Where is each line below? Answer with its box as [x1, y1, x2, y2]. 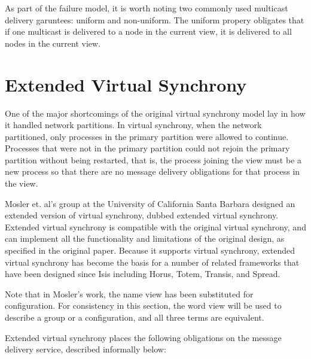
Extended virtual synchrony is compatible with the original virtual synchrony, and [5, 220, 306, 233]
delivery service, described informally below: [5, 343, 166, 355]
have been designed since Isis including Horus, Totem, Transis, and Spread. [5, 267, 280, 280]
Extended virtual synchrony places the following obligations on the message [5, 331, 282, 343]
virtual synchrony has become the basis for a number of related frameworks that [5, 255, 300, 268]
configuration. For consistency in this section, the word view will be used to [5, 299, 282, 312]
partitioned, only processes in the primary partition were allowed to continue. [5, 130, 289, 142]
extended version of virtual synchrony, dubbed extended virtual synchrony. [5, 209, 279, 221]
